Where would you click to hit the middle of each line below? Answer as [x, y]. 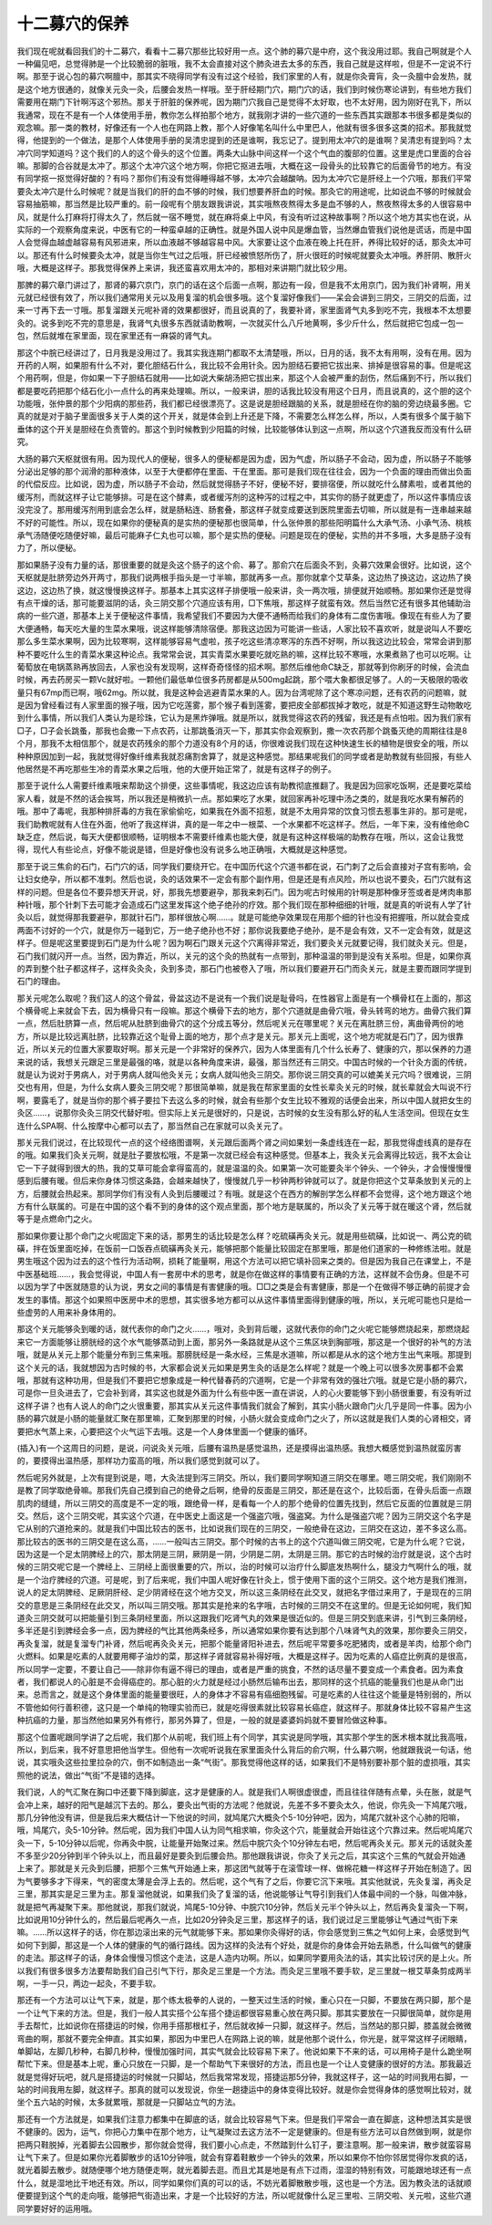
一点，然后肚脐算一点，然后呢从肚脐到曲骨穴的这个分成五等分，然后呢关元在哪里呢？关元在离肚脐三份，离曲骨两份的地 [240, 1024]
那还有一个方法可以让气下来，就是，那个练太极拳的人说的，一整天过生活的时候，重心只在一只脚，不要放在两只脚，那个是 [244, 2000]
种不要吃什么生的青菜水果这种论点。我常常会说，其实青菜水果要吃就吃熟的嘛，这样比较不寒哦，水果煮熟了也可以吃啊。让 [244, 654]
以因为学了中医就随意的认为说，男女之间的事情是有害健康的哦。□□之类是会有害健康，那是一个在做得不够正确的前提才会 [244, 1287]
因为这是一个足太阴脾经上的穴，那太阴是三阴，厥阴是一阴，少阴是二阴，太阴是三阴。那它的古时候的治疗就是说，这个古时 [244, 1554]
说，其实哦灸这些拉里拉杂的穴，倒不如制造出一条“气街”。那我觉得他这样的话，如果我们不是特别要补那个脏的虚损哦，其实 [244, 1762]
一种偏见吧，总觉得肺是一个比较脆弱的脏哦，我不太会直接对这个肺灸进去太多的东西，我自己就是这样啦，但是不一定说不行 [244, 63]
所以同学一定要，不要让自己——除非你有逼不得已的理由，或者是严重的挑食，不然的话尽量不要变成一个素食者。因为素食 [240, 1669]
